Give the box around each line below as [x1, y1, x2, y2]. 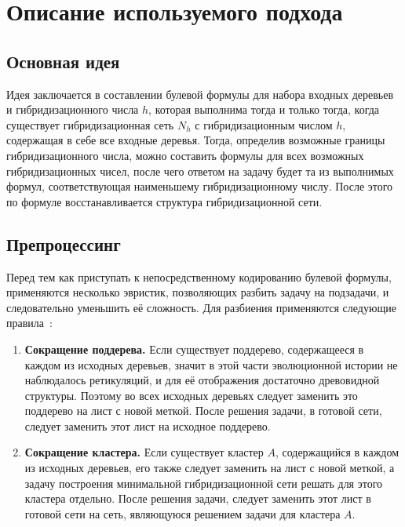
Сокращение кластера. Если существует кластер [24, 444, 264, 460]
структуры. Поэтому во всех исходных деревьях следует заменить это [24, 387, 358, 403]
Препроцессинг [6, 231, 121, 256]
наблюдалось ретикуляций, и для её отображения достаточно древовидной [24, 372, 380, 388]
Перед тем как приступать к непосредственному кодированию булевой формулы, [6, 268, 392, 285]
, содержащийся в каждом [275, 444, 400, 460]
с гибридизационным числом [195, 116, 333, 133]
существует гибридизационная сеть [6, 116, 174, 133]
